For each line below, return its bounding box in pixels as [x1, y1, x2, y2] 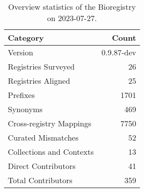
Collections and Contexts [8, 146, 94, 157]
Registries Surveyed [8, 61, 75, 72]
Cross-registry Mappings [8, 118, 92, 129]
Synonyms [8, 103, 43, 115]
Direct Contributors [8, 160, 76, 171]
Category [8, 32, 44, 43]
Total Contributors [8, 174, 72, 186]
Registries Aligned [8, 75, 71, 86]
